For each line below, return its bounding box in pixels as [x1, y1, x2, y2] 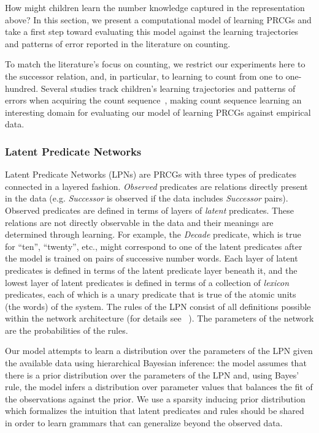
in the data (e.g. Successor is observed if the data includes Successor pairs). [5, 192, 288, 205]
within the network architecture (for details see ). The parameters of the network [5, 312, 314, 325]
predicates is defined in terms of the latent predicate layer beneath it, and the [5, 263, 298, 276]
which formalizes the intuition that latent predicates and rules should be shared [5, 404, 304, 417]
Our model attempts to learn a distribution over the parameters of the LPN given [5, 344, 313, 357]
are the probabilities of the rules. [5, 323, 128, 336]
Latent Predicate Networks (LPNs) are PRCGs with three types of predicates [5, 168, 297, 181]
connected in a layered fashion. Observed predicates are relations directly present [5, 179, 308, 192]
